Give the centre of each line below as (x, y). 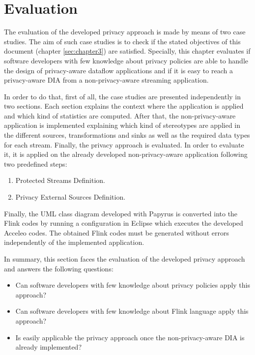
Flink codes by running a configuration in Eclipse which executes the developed (124, 223)
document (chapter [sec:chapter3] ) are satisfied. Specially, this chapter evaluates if (127, 51)
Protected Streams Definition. (60, 180)
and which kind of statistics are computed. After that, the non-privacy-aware (120, 115)
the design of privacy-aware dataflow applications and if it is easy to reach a (118, 70)
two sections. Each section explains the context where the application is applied (124, 106)
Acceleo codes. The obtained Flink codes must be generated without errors (116, 232)
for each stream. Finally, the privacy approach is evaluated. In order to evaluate (124, 144)
